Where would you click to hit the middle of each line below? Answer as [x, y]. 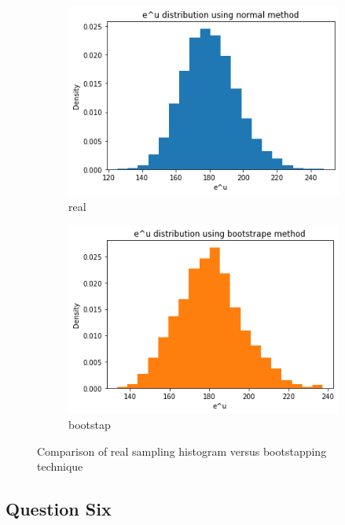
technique [60, 466]
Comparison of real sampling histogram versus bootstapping [182, 451]
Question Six [59, 509]
